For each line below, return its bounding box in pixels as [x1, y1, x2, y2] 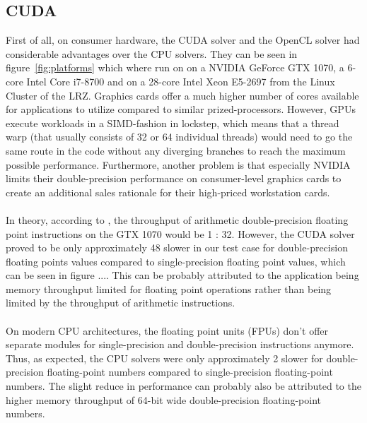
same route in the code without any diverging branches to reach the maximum [6, 143, 346, 157]
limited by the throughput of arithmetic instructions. [6, 295, 235, 310]
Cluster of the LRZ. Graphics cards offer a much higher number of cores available [6, 88, 359, 102]
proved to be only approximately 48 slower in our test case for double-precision [6, 240, 348, 255]
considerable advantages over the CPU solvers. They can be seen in [6, 46, 298, 61]
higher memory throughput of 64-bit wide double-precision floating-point [6, 392, 321, 407]
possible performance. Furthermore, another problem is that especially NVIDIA [6, 157, 351, 172]
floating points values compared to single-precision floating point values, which [6, 254, 346, 268]
